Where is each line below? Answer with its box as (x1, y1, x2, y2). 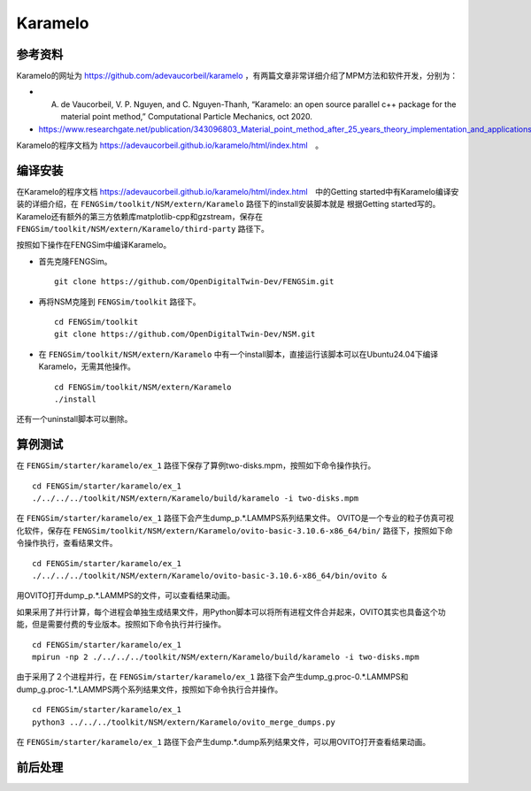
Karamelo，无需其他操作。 (38, 361, 136, 372)
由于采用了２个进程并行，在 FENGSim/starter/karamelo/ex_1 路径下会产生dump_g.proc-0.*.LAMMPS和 (16, 672, 409, 682)
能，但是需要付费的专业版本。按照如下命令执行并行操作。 (16, 619, 226, 630)
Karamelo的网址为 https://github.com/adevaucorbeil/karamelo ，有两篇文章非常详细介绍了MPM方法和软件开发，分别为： (16, 71, 458, 81)
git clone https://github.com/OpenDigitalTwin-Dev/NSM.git (54, 329, 316, 340)
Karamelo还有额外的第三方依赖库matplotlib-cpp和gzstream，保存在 (16, 211, 263, 221)
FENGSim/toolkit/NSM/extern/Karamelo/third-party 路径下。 (16, 224, 270, 234)
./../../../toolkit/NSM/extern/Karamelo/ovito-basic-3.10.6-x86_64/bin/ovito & (32, 571, 387, 581)
